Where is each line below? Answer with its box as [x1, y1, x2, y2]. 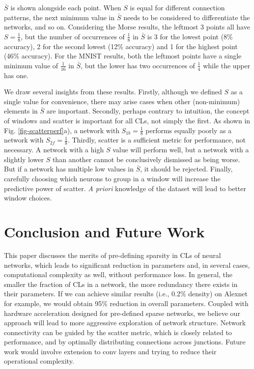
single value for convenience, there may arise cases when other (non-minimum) [4, 96, 240, 106]
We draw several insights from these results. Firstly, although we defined [4, 86, 222, 97]
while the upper [203, 60, 251, 70]
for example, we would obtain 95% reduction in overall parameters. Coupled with [4, 298, 249, 308]
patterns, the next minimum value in [4, 12, 115, 22]
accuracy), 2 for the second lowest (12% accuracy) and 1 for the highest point [4, 41, 238, 51]
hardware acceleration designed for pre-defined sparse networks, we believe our [4, 308, 240, 318]
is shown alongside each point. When [10, 2, 121, 12]
